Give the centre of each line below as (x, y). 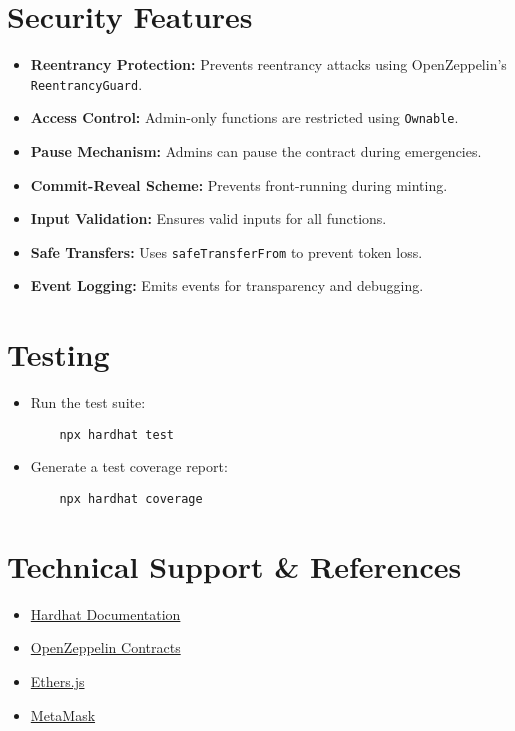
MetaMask (63, 714)
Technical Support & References (234, 565)
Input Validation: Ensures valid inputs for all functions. (208, 218)
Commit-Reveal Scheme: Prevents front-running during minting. (239, 184)
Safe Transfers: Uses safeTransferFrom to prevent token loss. (226, 251)
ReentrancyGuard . (86, 83)
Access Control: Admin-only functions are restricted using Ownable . (244, 117)
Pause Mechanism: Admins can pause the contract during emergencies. (256, 151)
